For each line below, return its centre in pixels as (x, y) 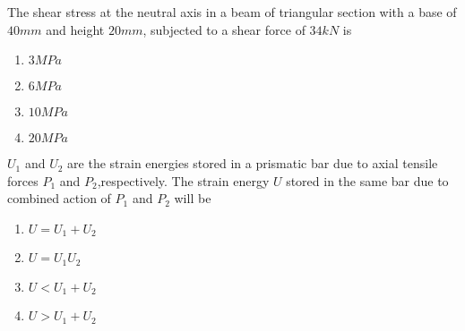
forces (23, 180)
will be (193, 198)
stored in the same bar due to (367, 180)
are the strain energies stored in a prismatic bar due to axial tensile (253, 163)
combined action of (59, 198)
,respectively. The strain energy (183, 180)
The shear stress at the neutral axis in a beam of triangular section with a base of (232, 12)
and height (75, 29)
